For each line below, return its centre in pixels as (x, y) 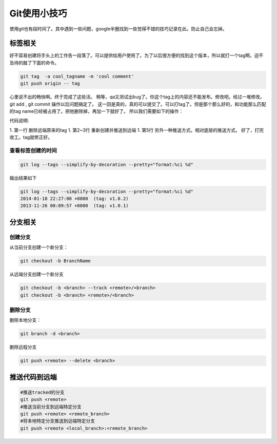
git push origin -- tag (50, 84)
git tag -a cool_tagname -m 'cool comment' (77, 76)
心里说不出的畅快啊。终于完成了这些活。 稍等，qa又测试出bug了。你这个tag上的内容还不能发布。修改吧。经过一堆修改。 (137, 97)
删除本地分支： (25, 320)
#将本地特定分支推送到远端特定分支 (58, 421)
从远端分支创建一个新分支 (36, 274)
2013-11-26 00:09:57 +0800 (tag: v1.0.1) (74, 206)
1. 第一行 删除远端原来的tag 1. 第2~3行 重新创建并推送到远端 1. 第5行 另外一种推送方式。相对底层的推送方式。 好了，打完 (137, 130)
